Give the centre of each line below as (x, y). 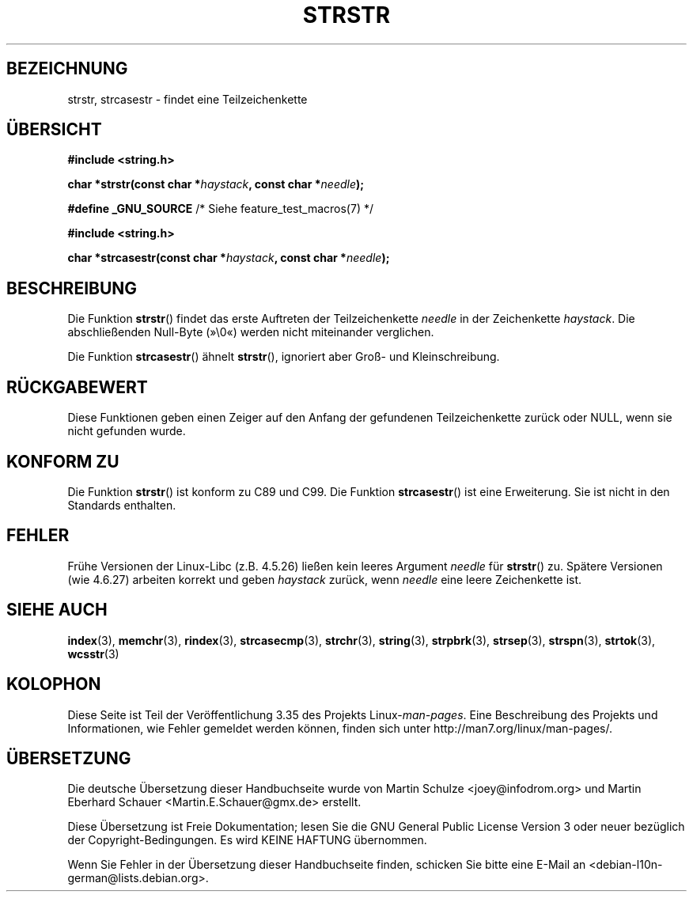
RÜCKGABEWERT (77, 387)
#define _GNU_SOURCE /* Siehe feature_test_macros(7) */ (220, 209)
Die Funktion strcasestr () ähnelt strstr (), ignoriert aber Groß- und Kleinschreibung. (284, 357)
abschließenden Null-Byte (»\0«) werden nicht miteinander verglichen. (251, 332)
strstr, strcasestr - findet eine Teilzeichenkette (187, 99)
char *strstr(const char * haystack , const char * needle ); (216, 184)
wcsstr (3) (93, 654)
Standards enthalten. (122, 505)
